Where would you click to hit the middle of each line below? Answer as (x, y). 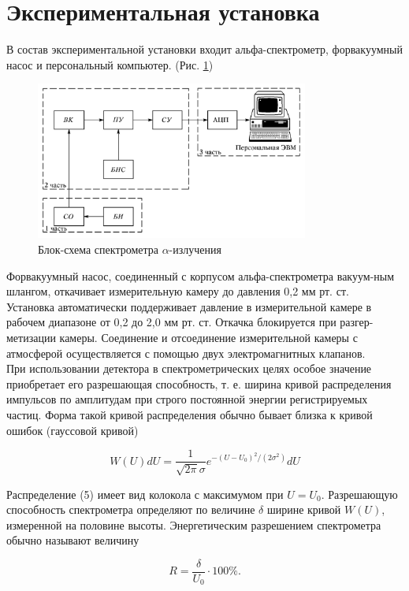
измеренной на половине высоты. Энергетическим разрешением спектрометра (194, 524)
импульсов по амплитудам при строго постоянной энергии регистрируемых (187, 399)
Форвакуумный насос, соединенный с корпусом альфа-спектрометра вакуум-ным (201, 275)
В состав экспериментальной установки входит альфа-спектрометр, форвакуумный (204, 49)
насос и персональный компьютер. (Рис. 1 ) (110, 64)
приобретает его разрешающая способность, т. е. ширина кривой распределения (199, 383)
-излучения (195, 249)
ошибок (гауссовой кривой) (73, 430)
